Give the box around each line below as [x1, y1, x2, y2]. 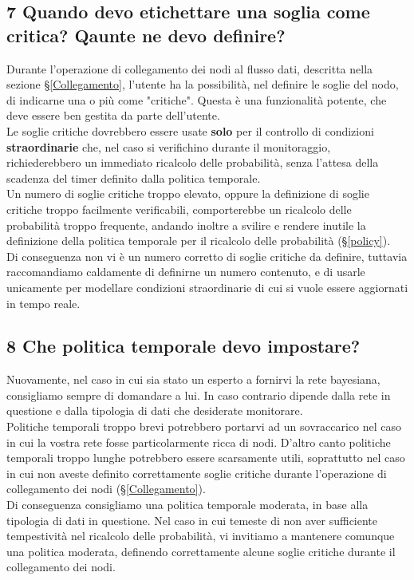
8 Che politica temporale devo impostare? [6, 333, 361, 358]
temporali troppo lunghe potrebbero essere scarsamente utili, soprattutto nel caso [6, 449, 405, 466]
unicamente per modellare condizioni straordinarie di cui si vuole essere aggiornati [6, 278, 408, 295]
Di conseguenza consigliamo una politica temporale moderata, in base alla [6, 496, 369, 513]
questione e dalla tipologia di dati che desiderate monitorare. [6, 402, 303, 419]
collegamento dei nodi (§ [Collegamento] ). [6, 480, 206, 497]
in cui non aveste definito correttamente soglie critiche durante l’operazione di [6, 464, 387, 481]
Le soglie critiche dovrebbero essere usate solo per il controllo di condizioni [6, 122, 374, 139]
